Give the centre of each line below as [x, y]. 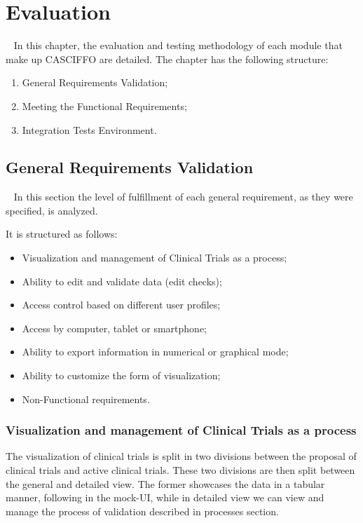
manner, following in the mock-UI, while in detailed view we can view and [165, 497]
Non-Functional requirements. [86, 399]
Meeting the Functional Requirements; [104, 106]
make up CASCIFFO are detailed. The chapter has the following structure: [167, 59]
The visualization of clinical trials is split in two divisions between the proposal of [181, 456]
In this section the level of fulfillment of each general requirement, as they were [183, 197]
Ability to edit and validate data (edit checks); [122, 281]
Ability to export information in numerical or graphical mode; [155, 352]
